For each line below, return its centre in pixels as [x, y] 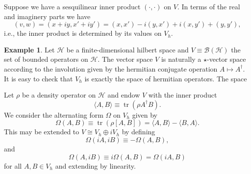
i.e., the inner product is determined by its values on [83, 33]
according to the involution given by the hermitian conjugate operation [111, 68]
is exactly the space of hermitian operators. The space [166, 78]
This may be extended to [42, 132]
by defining [138, 132]
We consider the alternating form [54, 114]
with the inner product [183, 95]
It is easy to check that [38, 78]
